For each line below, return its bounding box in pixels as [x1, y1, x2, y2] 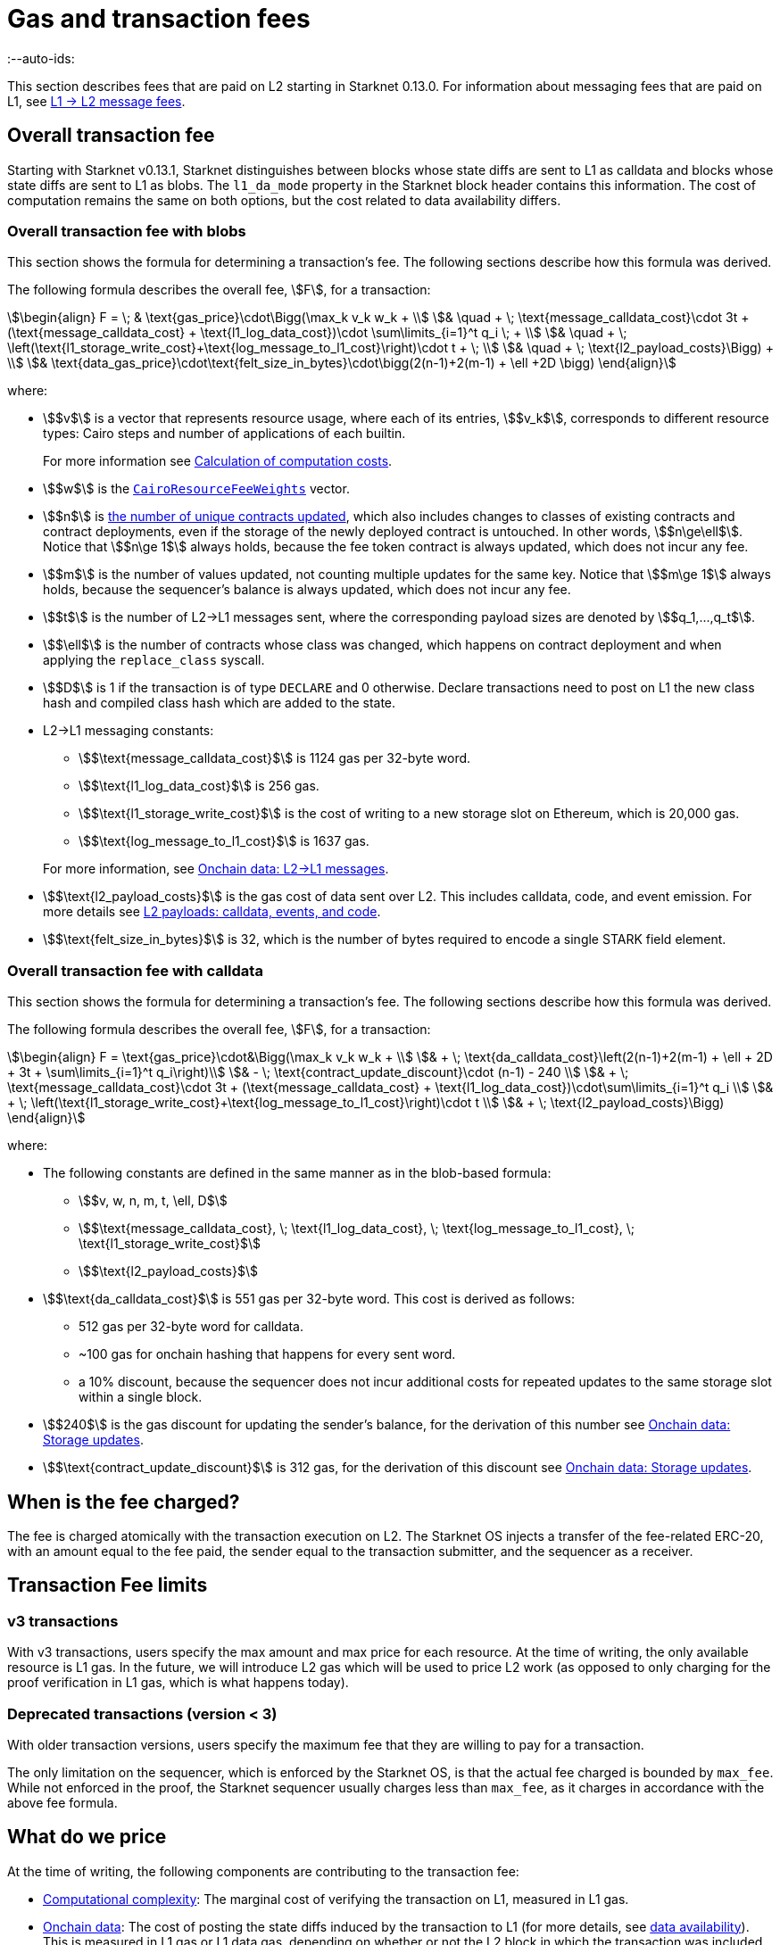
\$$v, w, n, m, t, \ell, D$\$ [79, 1193, 228, 1209]
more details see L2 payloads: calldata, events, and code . [43, 904, 381, 920]
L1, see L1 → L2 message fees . [7, 93, 186, 109]
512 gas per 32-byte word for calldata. [79, 1319, 304, 1335]
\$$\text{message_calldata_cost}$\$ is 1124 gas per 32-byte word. [79, 750, 471, 766]
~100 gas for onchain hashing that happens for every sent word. [79, 1346, 456, 1362]
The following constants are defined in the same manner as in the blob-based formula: [43, 1165, 552, 1181]
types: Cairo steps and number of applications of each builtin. [43, 426, 406, 442]
